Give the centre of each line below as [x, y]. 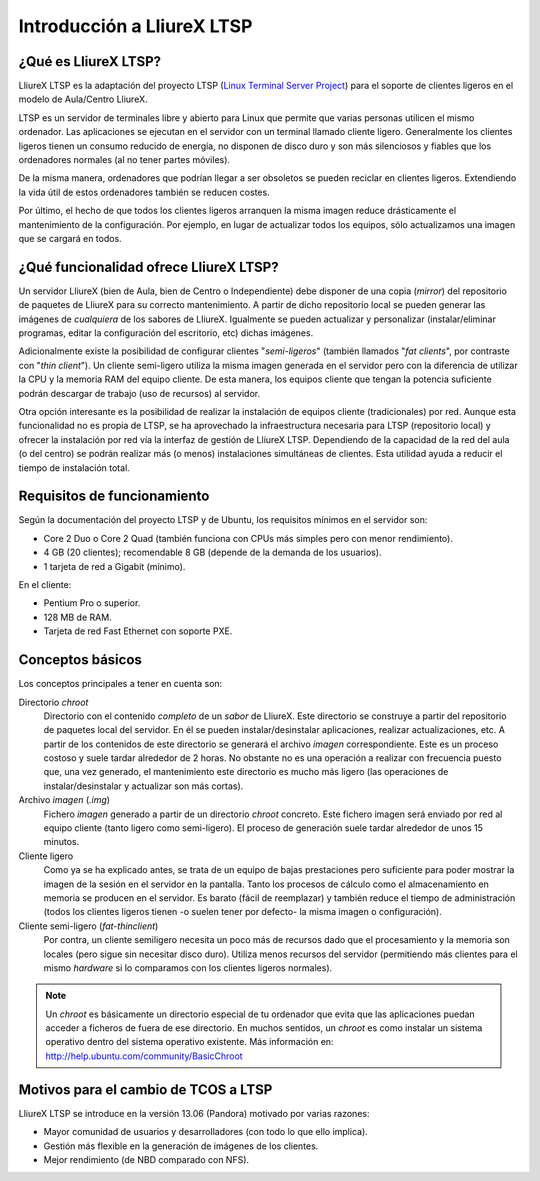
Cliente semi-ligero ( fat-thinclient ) [88, 926]
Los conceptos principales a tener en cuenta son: [120, 684]
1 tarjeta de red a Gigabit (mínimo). [114, 566]
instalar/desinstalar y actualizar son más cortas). [143, 786]
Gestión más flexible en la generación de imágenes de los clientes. [181, 1146]
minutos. [61, 842]
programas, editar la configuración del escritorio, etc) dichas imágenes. [166, 333]
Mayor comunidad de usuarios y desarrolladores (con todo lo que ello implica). [206, 1132]
